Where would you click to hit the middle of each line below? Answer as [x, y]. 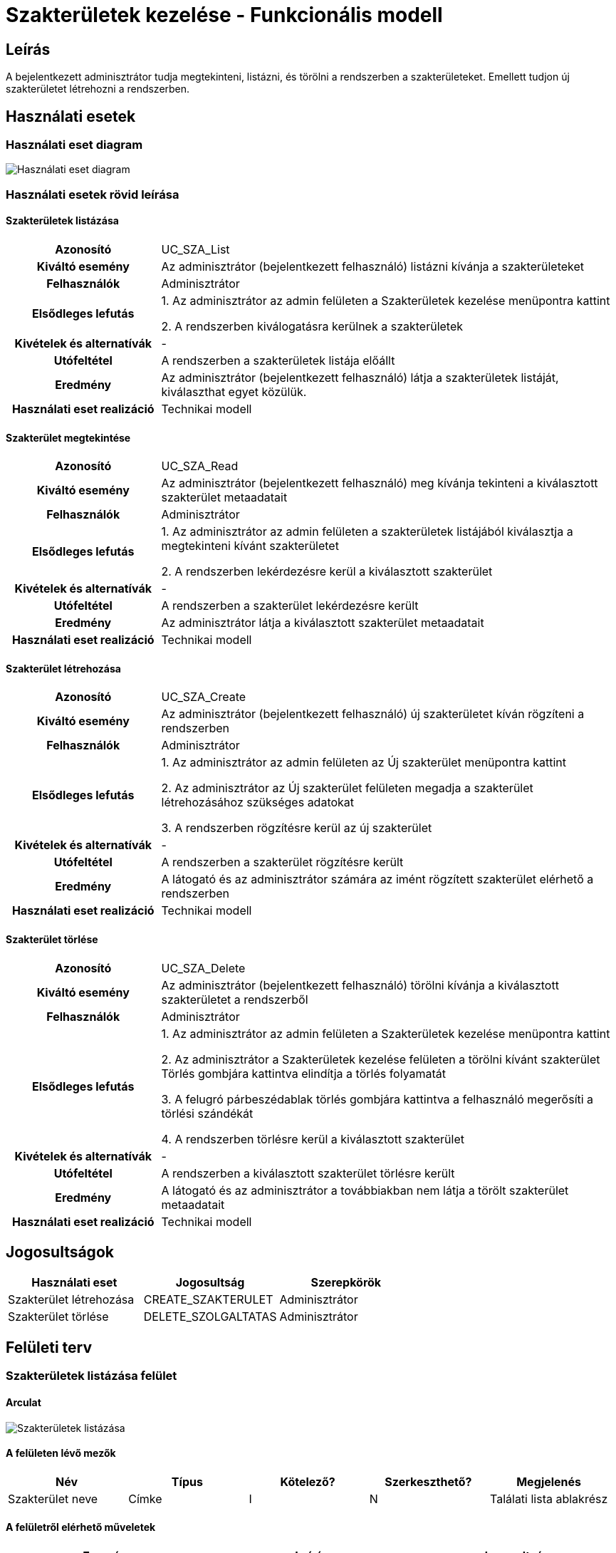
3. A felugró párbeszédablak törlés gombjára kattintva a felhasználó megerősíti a [377, 1099]
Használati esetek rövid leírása [93, 194]
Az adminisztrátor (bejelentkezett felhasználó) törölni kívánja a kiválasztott [360, 985]
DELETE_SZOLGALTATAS [210, 1317]
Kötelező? [308, 1481]
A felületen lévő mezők [61, 1453]
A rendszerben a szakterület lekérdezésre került [290, 606]
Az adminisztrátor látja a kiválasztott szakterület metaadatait [323, 623]
